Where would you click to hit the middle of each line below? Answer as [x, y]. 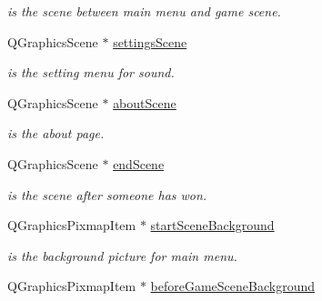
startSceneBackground [212, 225]
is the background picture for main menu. [122, 255]
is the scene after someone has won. [107, 194]
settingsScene [150, 41]
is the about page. [56, 133]
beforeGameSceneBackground [232, 286]
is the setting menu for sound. [91, 72]
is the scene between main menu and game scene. [144, 11]
